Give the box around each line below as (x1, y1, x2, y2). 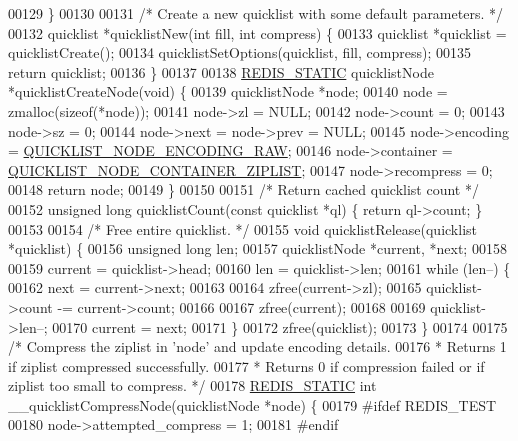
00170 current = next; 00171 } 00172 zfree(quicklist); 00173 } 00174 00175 (52, 316, 508, 337)
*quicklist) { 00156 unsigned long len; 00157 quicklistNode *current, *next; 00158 (8, 238, 507, 259)
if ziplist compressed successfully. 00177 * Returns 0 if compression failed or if (8, 355, 485, 376)
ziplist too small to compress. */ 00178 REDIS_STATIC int (8, 375, 377, 396)
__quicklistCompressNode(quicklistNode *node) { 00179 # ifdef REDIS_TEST (8, 394, 497, 415)
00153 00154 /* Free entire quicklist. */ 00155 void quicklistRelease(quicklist (8, 218, 477, 239)
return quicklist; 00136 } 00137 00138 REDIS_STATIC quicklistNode (8, 61, 434, 82)
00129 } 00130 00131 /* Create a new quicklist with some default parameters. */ (8, 3, 503, 23)
